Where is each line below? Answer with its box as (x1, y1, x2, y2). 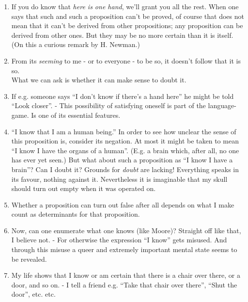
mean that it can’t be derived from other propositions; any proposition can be (11, 20, 243, 31)
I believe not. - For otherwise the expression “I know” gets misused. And (11, 235, 227, 245)
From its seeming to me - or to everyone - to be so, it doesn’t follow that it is (11, 55, 241, 65)
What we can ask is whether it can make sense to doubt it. (11, 75, 186, 85)
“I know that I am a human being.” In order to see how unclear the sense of (11, 126, 236, 136)
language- (208, 100, 236, 111)
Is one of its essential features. (31, 110, 121, 120)
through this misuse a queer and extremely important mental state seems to (11, 244, 237, 254)
